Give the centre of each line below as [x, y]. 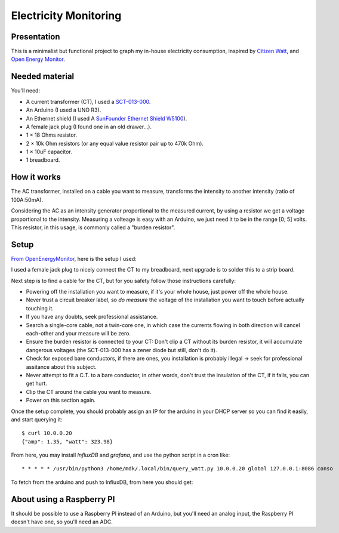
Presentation [36, 37]
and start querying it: [37, 419]
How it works [36, 177]
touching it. [40, 308]
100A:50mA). [27, 199]
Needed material [43, 77]
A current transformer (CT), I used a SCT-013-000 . [88, 101]
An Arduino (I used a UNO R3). [64, 110]
